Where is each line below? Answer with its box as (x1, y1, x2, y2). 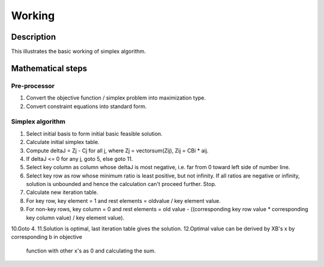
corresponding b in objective (11, 233, 82, 241)
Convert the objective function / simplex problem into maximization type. (26, 94, 206, 101)
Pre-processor (11, 82, 55, 90)
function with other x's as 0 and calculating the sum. (26, 247, 156, 254)
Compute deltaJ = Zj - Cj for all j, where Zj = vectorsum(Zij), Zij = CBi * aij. (26, 147, 209, 154)
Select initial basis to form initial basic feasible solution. (26, 130, 163, 137)
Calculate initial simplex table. (26, 139, 100, 146)
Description (11, 32, 56, 42)
